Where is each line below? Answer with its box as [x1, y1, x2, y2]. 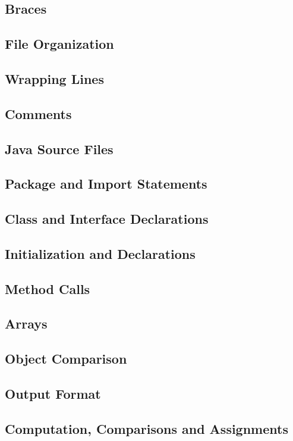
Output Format [5, 384, 101, 402]
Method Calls [5, 279, 90, 298]
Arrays [5, 314, 48, 333]
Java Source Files [5, 139, 114, 158]
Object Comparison [5, 349, 127, 368]
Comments [5, 104, 72, 123]
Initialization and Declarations [5, 244, 196, 262]
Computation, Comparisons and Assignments [5, 419, 288, 437]
